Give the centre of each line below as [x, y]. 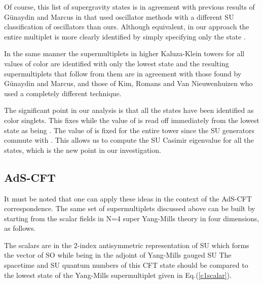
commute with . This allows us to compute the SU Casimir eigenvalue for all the [129, 140]
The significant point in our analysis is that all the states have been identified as [129, 110]
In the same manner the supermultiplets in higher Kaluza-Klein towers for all [124, 53]
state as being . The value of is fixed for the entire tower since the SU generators [129, 130]
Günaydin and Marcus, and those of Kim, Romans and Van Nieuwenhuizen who [128, 83]
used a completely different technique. [63, 93]
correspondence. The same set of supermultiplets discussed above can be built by [130, 208]
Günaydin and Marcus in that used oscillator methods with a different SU [119, 16]
